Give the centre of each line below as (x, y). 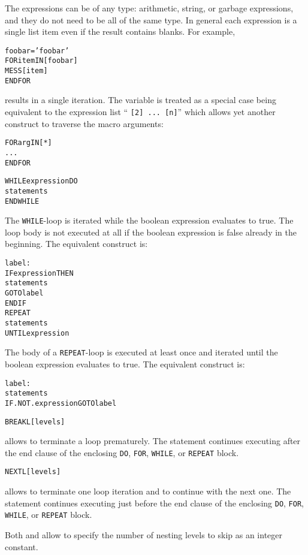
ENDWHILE (22, 201)
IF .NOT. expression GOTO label (61, 403)
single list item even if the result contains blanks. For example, (120, 31)
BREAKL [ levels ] (35, 422)
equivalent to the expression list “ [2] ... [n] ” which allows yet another (140, 111)
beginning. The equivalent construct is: (76, 244)
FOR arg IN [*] (28, 143)
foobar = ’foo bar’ (37, 51)
